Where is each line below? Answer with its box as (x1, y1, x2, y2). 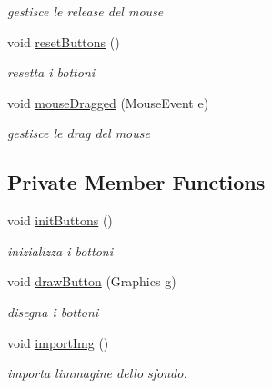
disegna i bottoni (7, 302, 99, 321)
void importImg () (7, 333, 109, 352)
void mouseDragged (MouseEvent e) (7, 93, 209, 112)
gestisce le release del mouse (7, 2, 164, 20)
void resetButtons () (7, 32, 120, 51)
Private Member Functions (7, 168, 266, 196)
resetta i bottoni (7, 63, 96, 82)
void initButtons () (7, 211, 113, 230)
